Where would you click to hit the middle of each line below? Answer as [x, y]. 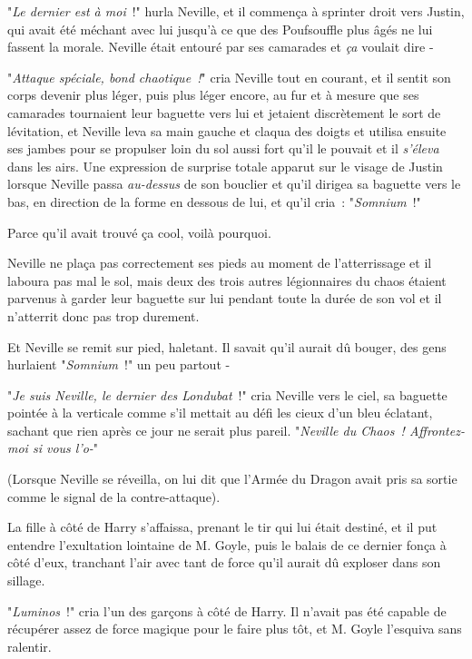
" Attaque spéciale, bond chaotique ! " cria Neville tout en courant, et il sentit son [229, 77]
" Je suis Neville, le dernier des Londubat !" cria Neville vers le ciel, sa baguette [227, 394]
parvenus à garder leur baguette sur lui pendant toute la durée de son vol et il [225, 298]
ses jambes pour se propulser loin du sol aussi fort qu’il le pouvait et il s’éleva [223, 148]
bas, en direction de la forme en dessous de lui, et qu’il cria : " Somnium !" [214, 201]
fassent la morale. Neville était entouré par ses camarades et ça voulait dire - [221, 47]
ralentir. [29, 646]
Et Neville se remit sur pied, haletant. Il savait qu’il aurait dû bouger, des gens [227, 346]
